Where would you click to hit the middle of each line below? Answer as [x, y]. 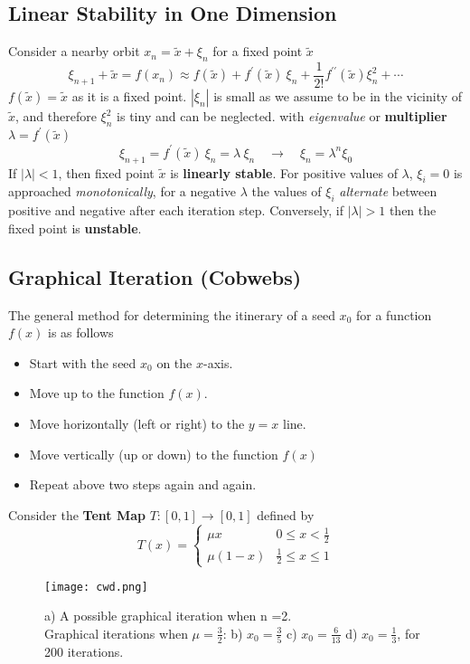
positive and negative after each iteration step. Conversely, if [176, 210]
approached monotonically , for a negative [122, 191]
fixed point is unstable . [75, 228]
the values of [287, 191]
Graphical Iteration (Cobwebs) [155, 276]
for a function [394, 314]
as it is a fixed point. [129, 96]
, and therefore [56, 116]
